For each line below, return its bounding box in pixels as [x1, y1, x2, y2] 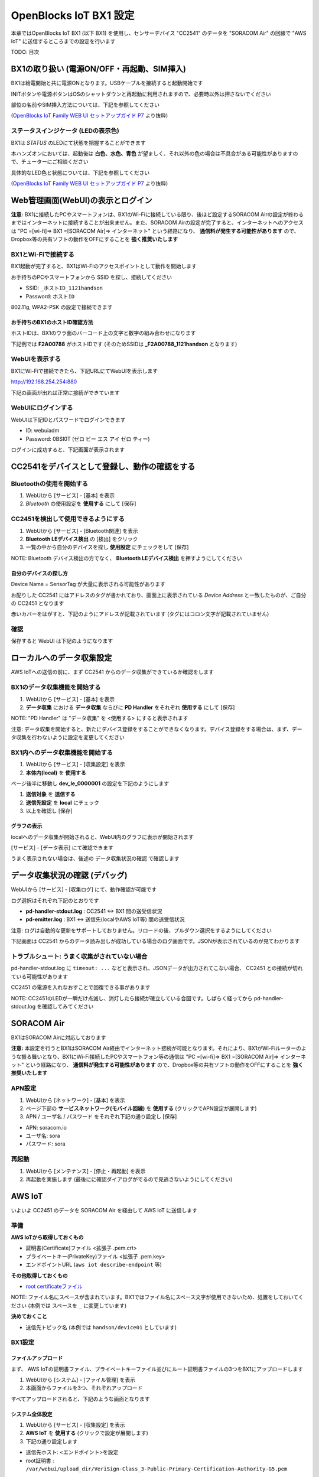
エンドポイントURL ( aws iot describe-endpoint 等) [25, 1261, 162, 1268]
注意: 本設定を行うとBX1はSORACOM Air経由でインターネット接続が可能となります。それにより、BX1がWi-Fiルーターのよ [11, 1045, 307, 1052]
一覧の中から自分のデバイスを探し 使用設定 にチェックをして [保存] [25, 544, 189, 551]
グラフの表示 [11, 822, 43, 829]
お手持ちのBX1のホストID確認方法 [11, 318, 93, 326]
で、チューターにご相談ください [11, 158, 89, 165]
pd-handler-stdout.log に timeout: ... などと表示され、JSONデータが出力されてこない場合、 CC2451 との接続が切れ [11, 965, 303, 972]
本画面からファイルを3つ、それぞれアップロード [25, 1384, 143, 1391]
